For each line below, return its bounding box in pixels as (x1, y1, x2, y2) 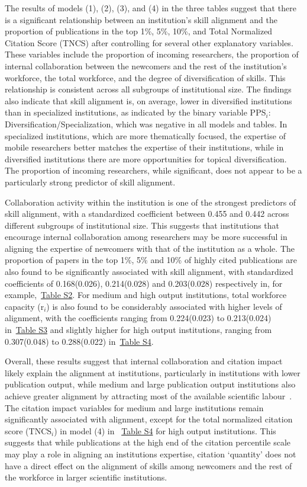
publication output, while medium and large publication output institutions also (5, 378, 296, 390)
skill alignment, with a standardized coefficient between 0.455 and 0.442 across (5, 207, 289, 220)
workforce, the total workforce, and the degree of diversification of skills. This (5, 71, 286, 84)
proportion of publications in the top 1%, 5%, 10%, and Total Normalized (5, 25, 273, 37)
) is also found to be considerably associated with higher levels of (46, 300, 282, 312)
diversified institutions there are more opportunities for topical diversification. (5, 152, 287, 165)
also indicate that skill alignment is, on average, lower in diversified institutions (5, 94, 292, 107)
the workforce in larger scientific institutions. (5, 471, 167, 483)
